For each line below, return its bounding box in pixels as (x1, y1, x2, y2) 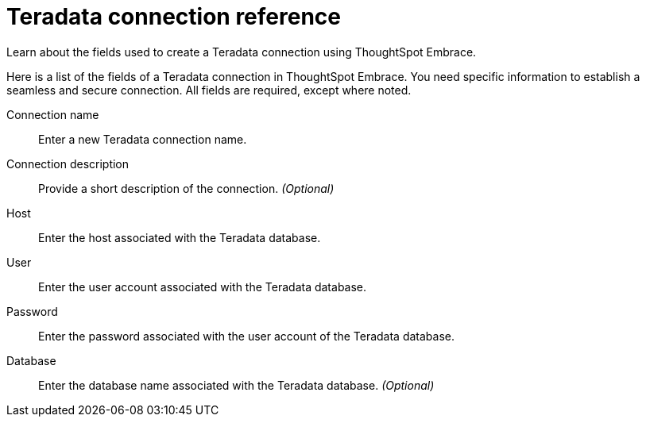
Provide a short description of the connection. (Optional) (38, 181, 335, 195)
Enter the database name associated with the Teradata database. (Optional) (38, 378, 435, 392)
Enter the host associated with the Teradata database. (38, 230, 321, 244)
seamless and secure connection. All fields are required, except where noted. (6, 83, 412, 97)
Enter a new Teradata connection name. (38, 132, 247, 146)
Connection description (6, 156, 130, 171)
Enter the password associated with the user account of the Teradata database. (38, 329, 455, 343)
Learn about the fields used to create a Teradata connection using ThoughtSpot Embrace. (6, 44, 477, 59)
